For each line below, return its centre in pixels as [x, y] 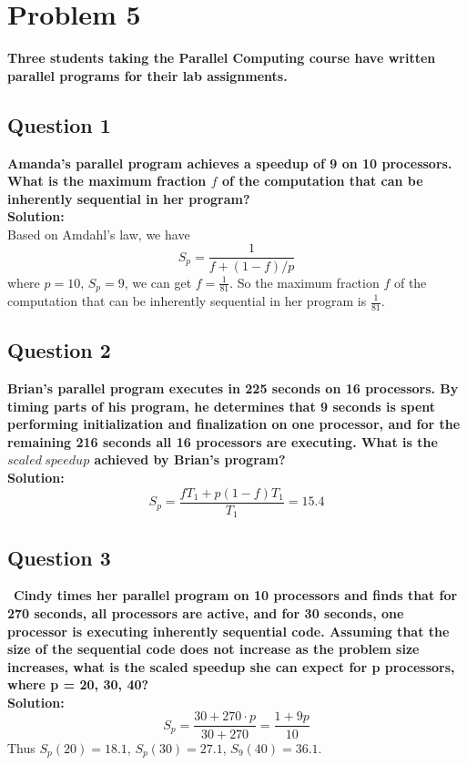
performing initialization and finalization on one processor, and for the [234, 424]
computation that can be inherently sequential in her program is [187, 301]
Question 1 [59, 124]
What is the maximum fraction [107, 181]
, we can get [158, 282]
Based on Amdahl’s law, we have [99, 234]
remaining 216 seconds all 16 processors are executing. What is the [223, 441]
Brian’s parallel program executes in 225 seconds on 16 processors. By [233, 388]
